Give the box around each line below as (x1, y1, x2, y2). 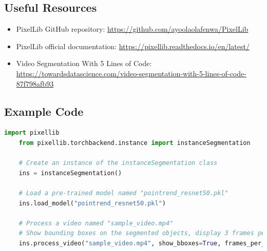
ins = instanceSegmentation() (18, 169, 122, 177)
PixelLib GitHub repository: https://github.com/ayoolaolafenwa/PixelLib (16, 24, 249, 34)
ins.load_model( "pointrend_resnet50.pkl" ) (18, 199, 166, 207)
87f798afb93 (16, 78, 54, 89)
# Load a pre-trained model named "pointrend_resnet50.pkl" (18, 189, 228, 197)
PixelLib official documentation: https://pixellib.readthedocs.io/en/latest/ (16, 40, 250, 51)
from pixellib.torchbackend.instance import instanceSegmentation (18, 139, 251, 147)
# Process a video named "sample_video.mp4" (18, 219, 174, 227)
